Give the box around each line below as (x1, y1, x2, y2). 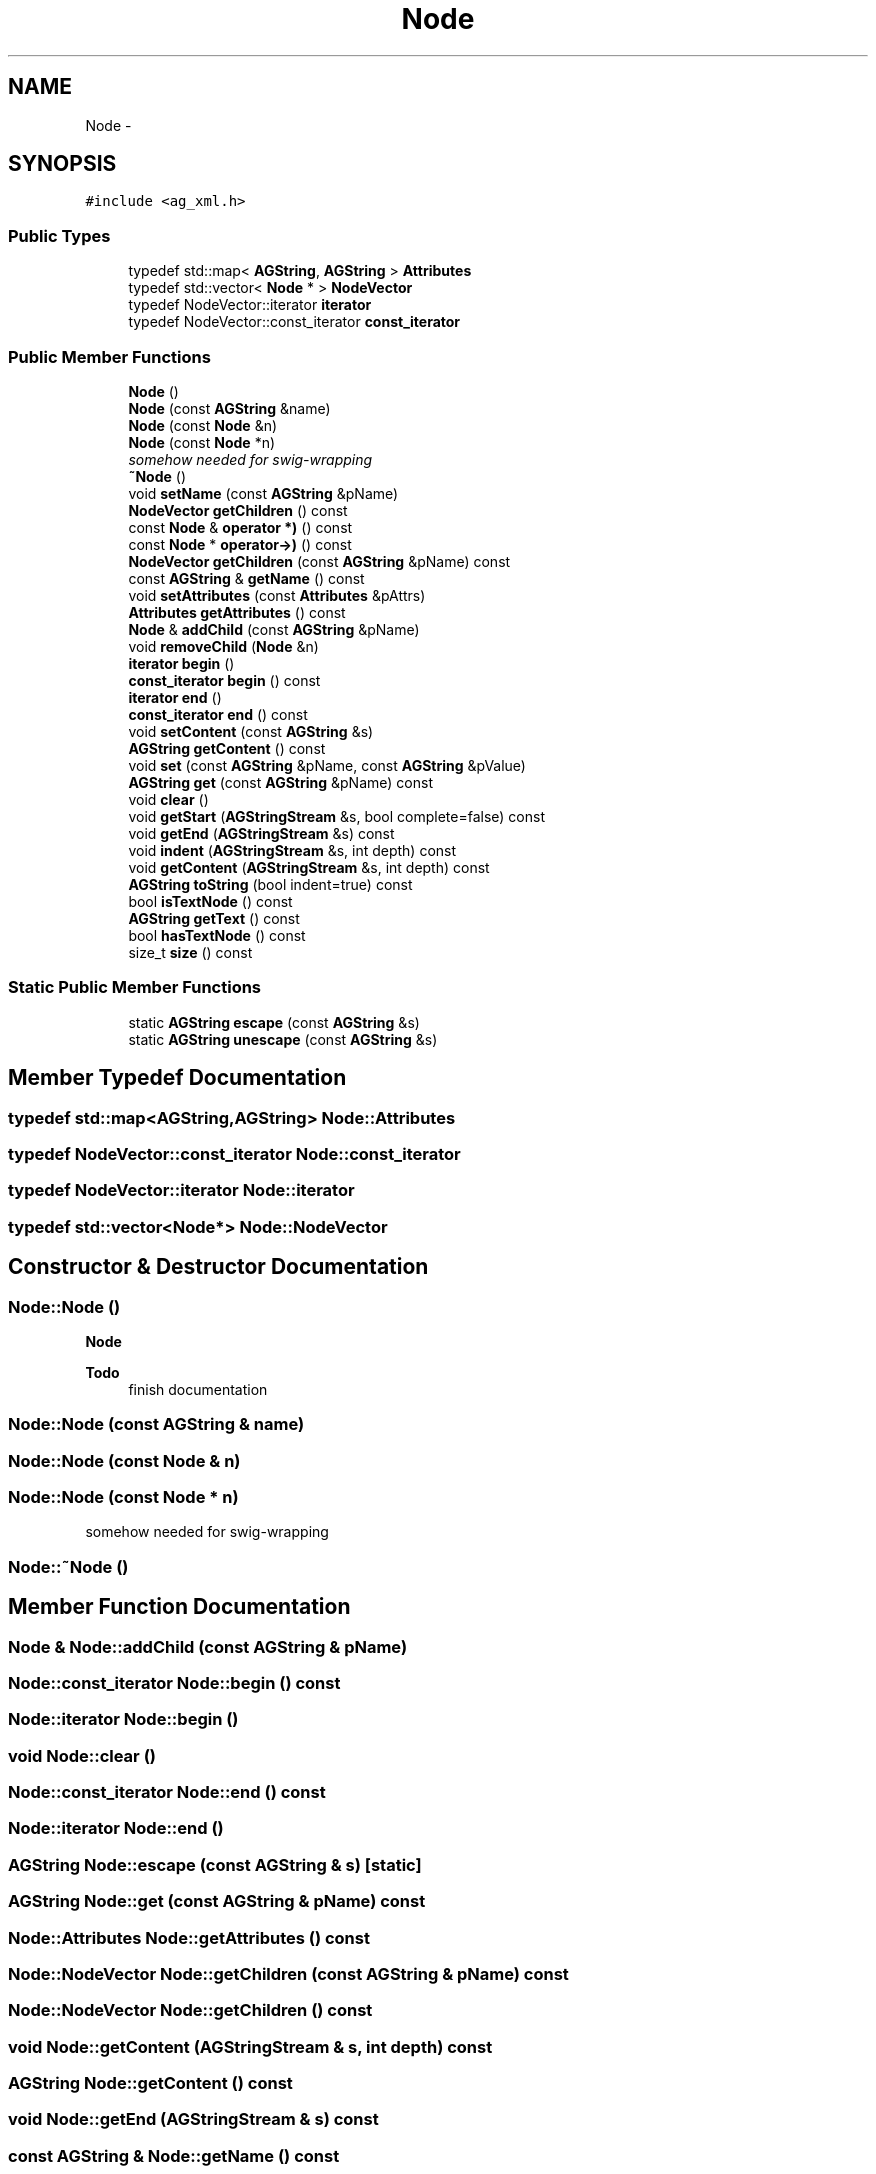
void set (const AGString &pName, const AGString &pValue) (128, 756, 526, 774)
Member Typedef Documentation (8, 1065, 347, 1091)
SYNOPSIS (8, 151, 117, 177)
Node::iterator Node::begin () (8, 1709, 239, 1730)
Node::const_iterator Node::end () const (8, 1782, 326, 1803)
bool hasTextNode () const (128, 926, 306, 944)
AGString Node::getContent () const (8, 2073, 293, 2094)
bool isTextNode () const (128, 892, 293, 910)
